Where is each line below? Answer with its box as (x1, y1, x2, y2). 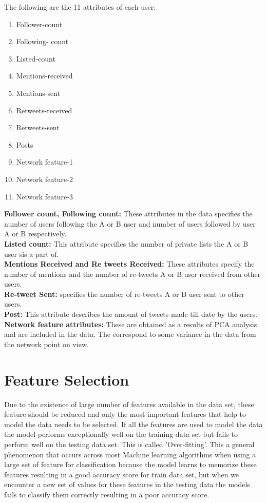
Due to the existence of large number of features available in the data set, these (4, 398, 254, 409)
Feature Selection (4, 369, 129, 390)
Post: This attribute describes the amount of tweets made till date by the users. (4, 309, 258, 319)
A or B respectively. (4, 228, 67, 239)
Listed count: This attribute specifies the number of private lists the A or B (4, 238, 249, 249)
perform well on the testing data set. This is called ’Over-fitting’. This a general (4, 438, 255, 449)
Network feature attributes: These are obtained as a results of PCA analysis (4, 318, 257, 329)
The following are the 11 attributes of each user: (4, 2, 156, 12)
